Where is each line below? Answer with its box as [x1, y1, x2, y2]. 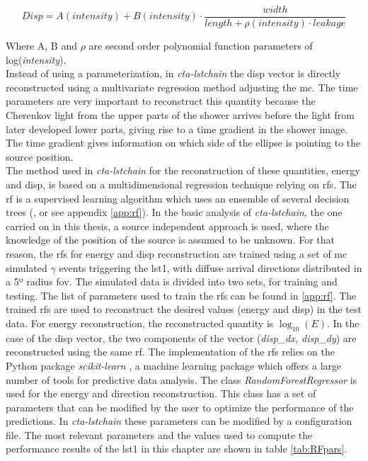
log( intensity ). [6, 52, 67, 67]
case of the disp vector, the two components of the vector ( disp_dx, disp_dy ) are [6, 330, 357, 345]
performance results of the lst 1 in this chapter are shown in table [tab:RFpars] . [6, 441, 347, 456]
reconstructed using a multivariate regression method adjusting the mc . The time [6, 79, 358, 94]
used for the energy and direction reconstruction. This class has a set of [6, 386, 316, 401]
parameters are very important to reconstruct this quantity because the [6, 93, 316, 108]
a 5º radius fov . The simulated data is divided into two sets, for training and [6, 274, 338, 289]
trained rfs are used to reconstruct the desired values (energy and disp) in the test [6, 302, 362, 317]
